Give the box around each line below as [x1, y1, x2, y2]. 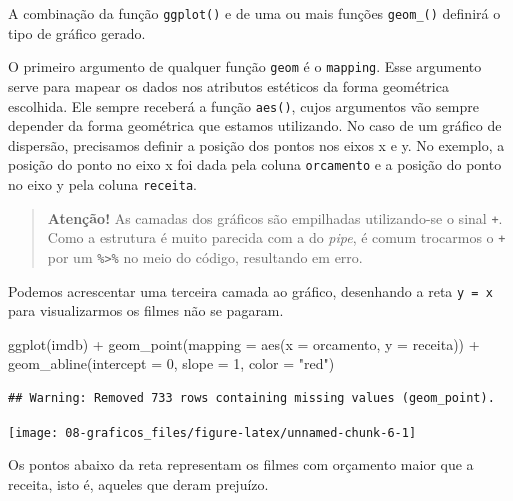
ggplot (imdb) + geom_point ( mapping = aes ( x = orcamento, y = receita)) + [8, 333, 480, 354]
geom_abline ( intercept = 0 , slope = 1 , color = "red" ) [8, 353, 335, 374]
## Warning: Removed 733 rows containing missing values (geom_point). [8, 391, 495, 406]
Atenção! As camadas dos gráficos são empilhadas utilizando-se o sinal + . [47, 207, 503, 228]
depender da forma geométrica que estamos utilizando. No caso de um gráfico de [8, 115, 502, 136]
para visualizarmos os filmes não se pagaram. [8, 300, 284, 321]
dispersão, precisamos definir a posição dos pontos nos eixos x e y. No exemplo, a [8, 134, 505, 155]
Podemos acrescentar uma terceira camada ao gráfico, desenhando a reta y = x [8, 280, 493, 301]
